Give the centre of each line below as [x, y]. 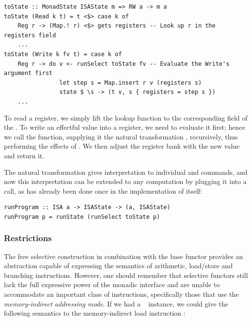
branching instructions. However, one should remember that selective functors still [126, 275]
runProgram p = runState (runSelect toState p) [82, 217]
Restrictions [28, 238]
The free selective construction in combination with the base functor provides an [124, 256]
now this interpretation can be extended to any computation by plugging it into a [125, 181]
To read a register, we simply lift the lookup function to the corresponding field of [126, 117]
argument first [28, 73]
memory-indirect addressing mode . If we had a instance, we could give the [116, 303]
